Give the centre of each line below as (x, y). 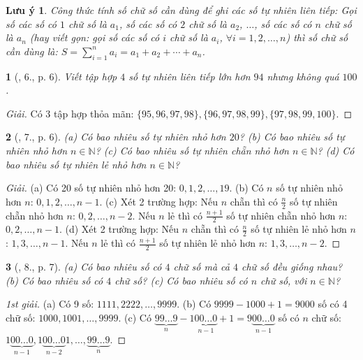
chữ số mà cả (201, 267)
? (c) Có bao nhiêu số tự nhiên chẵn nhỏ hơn (192, 150)
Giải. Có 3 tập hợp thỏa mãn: (70, 113)
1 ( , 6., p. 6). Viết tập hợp (61, 76)
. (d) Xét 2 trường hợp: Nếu (119, 229)
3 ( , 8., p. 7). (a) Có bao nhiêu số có (84, 267)
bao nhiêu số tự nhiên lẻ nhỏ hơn (76, 164)
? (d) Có (336, 150)
